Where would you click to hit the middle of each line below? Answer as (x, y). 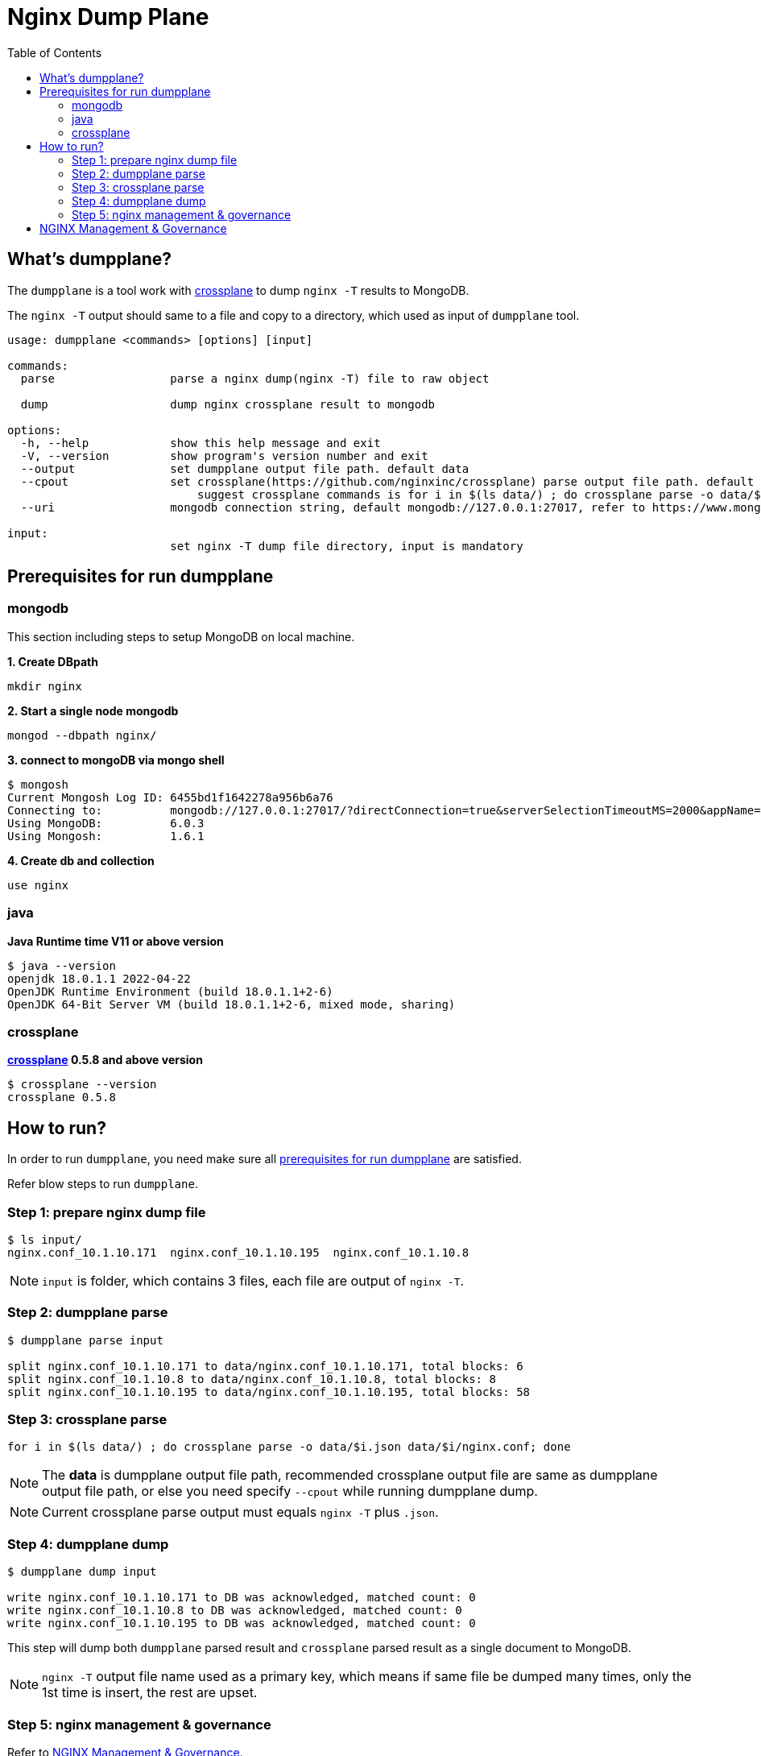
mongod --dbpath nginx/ (82, 735)
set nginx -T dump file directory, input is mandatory (347, 546)
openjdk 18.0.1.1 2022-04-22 (99, 978)
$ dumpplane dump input (82, 1572)
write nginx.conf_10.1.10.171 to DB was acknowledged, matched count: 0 (242, 1598)
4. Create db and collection (81, 860)
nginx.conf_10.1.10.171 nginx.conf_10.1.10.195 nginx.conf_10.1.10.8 (238, 1252)
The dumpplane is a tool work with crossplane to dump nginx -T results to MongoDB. (238, 290)
